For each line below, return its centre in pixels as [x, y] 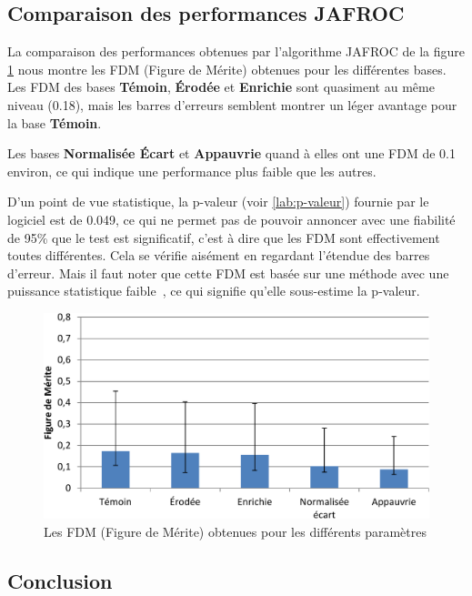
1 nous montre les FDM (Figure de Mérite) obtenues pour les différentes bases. [227, 69]
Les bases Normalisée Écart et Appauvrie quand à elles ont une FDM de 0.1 [232, 153]
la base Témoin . [55, 122]
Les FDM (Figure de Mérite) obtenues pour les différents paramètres [235, 531]
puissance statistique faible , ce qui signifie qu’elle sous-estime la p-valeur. [214, 291]
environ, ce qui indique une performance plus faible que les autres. [192, 171]
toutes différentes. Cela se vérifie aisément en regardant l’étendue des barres [219, 255]
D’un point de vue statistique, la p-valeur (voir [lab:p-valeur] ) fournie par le [218, 202]
